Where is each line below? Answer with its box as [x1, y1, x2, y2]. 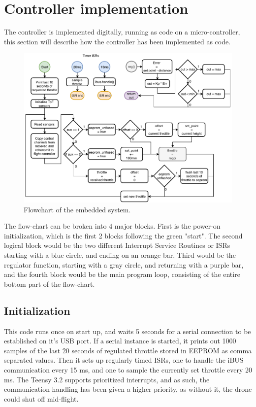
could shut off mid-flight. [4, 393, 79, 404]
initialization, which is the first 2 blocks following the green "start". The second [4, 230, 243, 240]
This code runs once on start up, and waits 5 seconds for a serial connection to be [4, 326, 251, 336]
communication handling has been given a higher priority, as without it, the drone [4, 384, 252, 394]
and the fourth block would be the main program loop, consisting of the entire [4, 269, 240, 279]
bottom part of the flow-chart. [4, 278, 95, 289]
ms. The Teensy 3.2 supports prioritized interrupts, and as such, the [4, 374, 210, 384]
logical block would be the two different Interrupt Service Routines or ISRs [4, 240, 230, 250]
